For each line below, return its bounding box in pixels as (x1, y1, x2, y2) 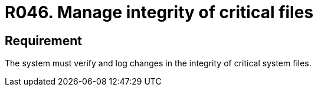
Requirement (5, 33, 83, 48)
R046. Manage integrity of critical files (5, 2, 314, 22)
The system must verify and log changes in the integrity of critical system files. (5, 58, 312, 69)
